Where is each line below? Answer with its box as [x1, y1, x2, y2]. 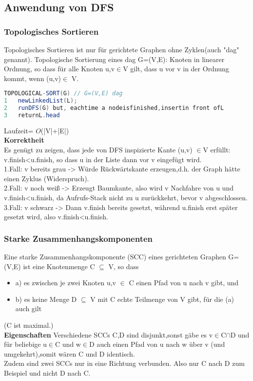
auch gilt [15, 303, 42, 314]
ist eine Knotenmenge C [23, 261, 95, 271]
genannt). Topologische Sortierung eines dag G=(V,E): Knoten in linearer [4, 54, 225, 64]
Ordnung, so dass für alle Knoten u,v [4, 63, 115, 74]
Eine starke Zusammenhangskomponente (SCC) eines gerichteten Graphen [4, 252, 226, 262]
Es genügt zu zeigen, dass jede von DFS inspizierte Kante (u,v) [4, 145, 193, 155]
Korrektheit [4, 135, 44, 145]
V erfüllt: [203, 145, 231, 155]
